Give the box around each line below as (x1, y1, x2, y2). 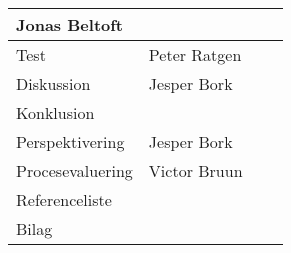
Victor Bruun (148, 159, 243, 182)
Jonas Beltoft (16, 13, 124, 36)
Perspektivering (16, 130, 125, 153)
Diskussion (16, 72, 91, 95)
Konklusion (16, 101, 95, 124)
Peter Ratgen (148, 43, 242, 66)
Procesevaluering (16, 159, 133, 182)
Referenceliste (16, 188, 112, 211)
